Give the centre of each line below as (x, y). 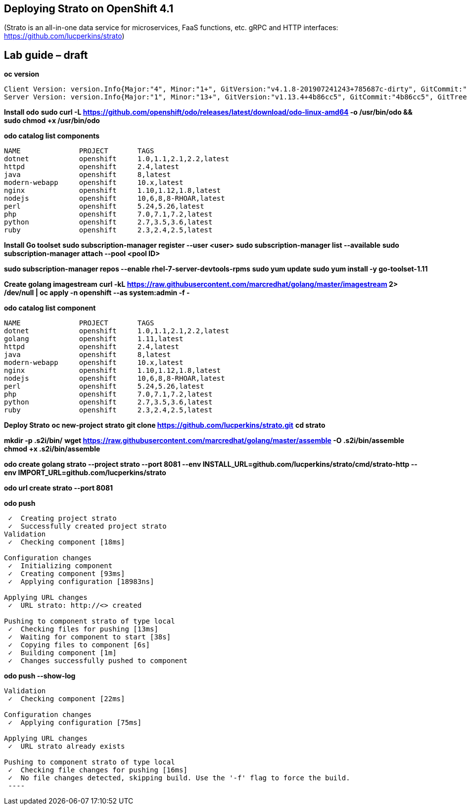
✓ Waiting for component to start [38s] (90, 637)
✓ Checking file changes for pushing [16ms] (98, 770)
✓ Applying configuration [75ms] (75, 723)
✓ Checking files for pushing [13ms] (83, 629)
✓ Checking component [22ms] (67, 699)
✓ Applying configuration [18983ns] (81, 582)
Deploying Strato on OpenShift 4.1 (89, 9)
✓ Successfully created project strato (87, 526)
